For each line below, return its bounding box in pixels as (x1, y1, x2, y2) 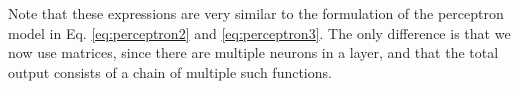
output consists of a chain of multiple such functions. (8, 61, 332, 82)
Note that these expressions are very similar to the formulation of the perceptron (8, 3, 504, 23)
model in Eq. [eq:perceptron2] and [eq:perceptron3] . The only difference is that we (8, 22, 511, 43)
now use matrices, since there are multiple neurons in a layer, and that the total (8, 42, 499, 63)
